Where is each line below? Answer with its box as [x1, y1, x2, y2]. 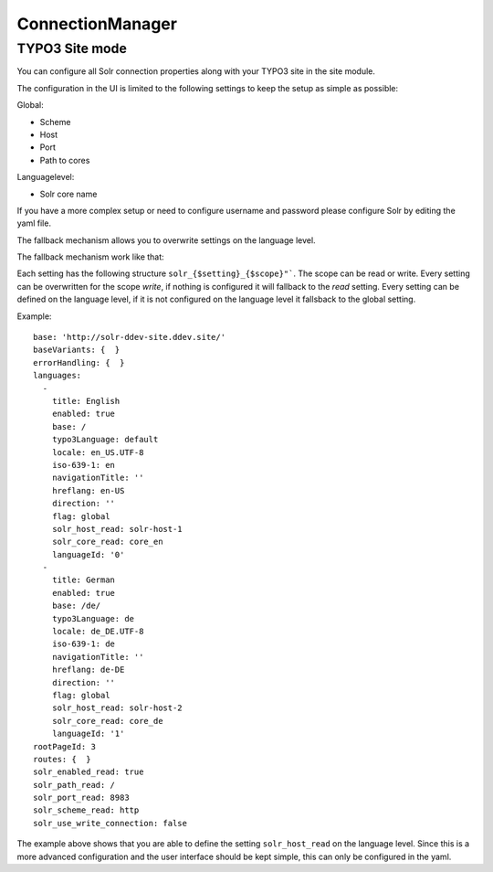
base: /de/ [51, 601, 101, 611]
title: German [51, 575, 116, 585]
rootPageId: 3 [33, 741, 96, 751]
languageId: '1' [51, 728, 125, 739]
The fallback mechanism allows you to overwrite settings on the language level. [16, 234, 316, 246]
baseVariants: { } [33, 345, 121, 356]
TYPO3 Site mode [16, 40, 127, 57]
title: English [51, 396, 121, 406]
